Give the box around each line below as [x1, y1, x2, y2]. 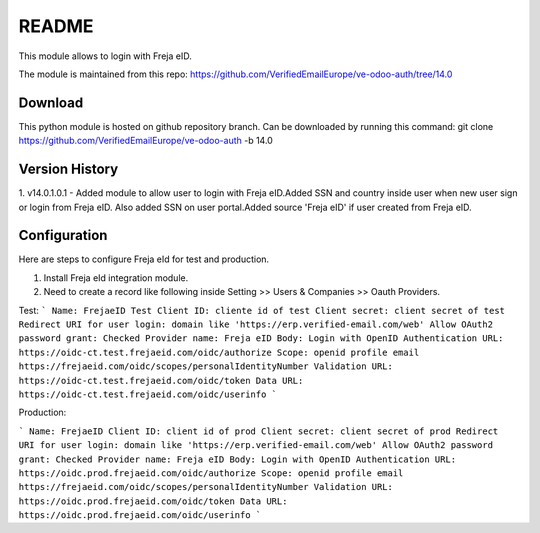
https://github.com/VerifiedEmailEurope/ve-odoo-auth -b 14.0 [18, 135, 274, 147]
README [18, 15, 94, 37]
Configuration [18, 227, 108, 244]
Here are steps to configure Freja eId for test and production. [18, 253, 270, 265]
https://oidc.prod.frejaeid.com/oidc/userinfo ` [18, 510, 262, 521]
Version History [18, 161, 119, 178]
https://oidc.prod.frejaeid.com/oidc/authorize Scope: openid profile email [18, 467, 404, 479]
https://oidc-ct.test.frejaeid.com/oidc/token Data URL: [18, 375, 304, 386]
